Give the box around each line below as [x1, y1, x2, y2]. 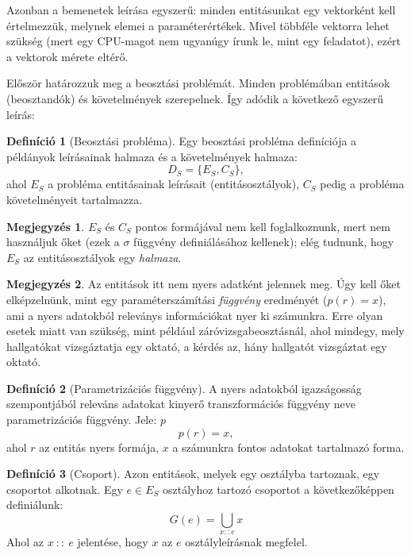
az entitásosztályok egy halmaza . [23, 249, 182, 265]
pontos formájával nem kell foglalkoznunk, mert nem [135, 218, 390, 234]
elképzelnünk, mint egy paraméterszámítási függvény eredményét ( [6, 291, 328, 307]
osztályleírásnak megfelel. [185, 534, 308, 550]
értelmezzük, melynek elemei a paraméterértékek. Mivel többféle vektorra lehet [6, 17, 390, 33]
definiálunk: [6, 496, 63, 513]
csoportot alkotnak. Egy [6, 480, 123, 497]
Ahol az [6, 534, 44, 550]
